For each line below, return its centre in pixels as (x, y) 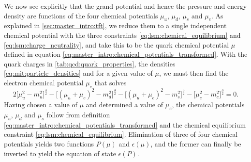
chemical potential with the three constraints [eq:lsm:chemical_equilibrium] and (122, 35)
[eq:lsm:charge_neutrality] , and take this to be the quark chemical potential (117, 44)
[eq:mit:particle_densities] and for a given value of (78, 73)
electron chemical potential (44, 82)
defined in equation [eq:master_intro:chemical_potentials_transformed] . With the (126, 54)
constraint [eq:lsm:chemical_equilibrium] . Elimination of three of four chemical (121, 134)
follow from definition (78, 115)
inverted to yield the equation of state (60, 153)
